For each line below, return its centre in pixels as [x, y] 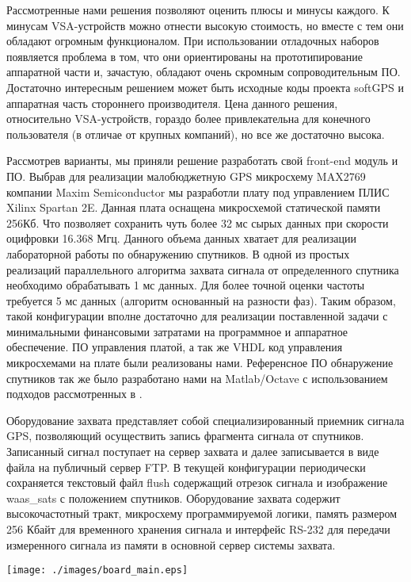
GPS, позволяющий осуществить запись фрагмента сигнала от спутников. [185, 436]
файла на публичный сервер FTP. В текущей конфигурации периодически [186, 467]
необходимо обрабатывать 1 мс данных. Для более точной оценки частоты [186, 285]
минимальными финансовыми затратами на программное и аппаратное [177, 331]
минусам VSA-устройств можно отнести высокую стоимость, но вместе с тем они [205, 25]
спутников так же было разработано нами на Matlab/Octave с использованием [197, 378]
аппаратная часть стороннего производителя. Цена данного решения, [172, 103]
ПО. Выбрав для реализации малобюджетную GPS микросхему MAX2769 [186, 176]
